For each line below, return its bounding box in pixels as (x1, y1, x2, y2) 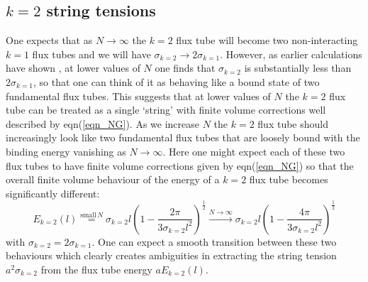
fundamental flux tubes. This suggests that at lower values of (6, 88, 271, 103)
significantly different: (6, 185, 100, 200)
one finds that (155, 60, 216, 75)
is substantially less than (244, 60, 352, 75)
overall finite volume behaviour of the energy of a (6, 172, 220, 187)
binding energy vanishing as (6, 143, 126, 158)
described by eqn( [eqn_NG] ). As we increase (6, 116, 200, 131)
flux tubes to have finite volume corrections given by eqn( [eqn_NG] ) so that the (6, 158, 354, 173)
